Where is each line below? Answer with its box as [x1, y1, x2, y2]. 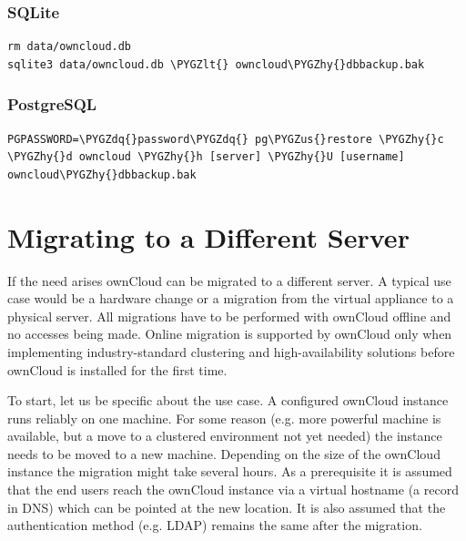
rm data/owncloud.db [7, 40, 132, 54]
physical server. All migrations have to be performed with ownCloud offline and [7, 306, 451, 325]
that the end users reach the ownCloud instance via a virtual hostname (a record [7, 480, 459, 499]
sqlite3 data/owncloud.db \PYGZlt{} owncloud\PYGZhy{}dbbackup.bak [7, 57, 425, 71]
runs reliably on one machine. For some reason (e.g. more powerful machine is [7, 408, 441, 427]
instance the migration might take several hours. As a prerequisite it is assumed [7, 462, 452, 481]
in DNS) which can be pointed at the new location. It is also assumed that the [7, 497, 446, 516]
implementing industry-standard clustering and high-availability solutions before [7, 342, 455, 361]
